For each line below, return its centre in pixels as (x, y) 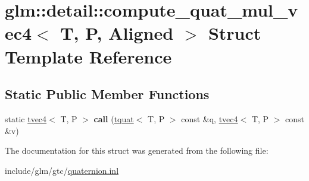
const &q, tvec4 (210, 118)
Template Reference (88, 56)
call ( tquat (114, 118)
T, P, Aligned (117, 33)
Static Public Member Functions (107, 94)
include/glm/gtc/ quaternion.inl (62, 170)
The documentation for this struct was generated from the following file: (137, 150)
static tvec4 (26, 118)
